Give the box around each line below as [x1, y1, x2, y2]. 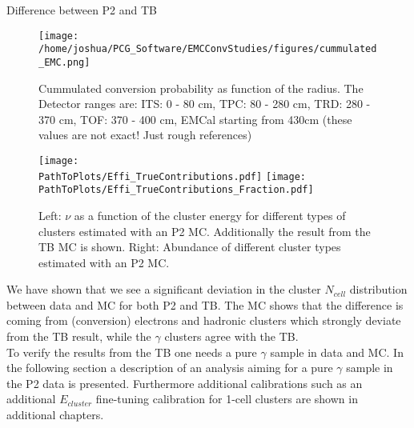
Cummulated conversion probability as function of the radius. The [38, 79, 364, 96]
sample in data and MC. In [270, 343, 404, 360]
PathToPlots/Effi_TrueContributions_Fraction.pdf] [38, 184, 314, 196]
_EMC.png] [38, 56, 90, 68]
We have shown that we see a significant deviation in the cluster [6, 281, 321, 298]
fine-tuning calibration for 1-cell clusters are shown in [95, 390, 358, 407]
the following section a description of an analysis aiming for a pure [6, 359, 333, 376]
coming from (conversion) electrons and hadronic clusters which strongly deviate [6, 312, 401, 329]
